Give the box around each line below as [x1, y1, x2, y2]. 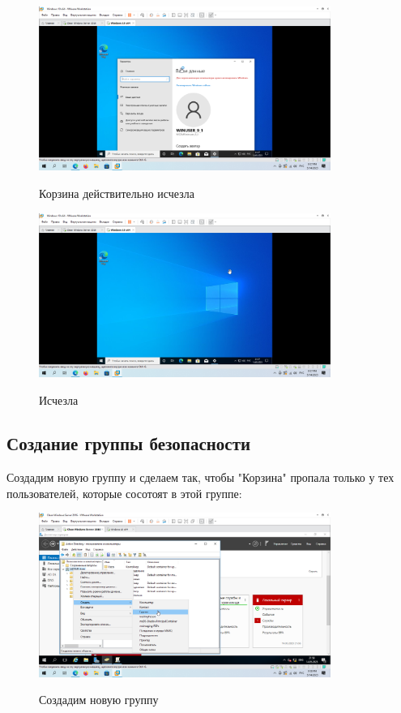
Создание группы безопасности [6, 431, 251, 456]
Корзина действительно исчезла [39, 184, 194, 201]
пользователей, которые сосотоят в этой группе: [6, 484, 242, 501]
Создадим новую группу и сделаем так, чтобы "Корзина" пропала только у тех [6, 469, 395, 486]
